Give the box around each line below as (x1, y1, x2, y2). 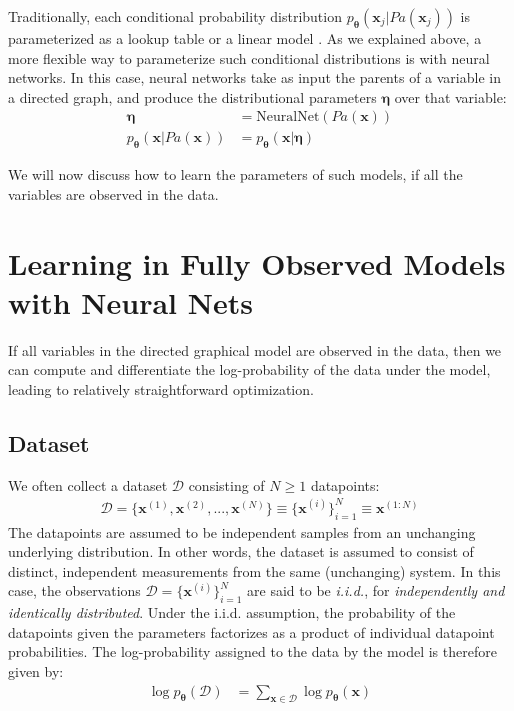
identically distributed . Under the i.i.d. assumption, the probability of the (8, 602, 456, 623)
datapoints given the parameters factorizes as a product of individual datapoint (8, 621, 495, 642)
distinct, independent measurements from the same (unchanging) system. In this (8, 560, 501, 581)
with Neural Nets (8, 281, 253, 322)
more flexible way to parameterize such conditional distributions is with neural (8, 47, 490, 68)
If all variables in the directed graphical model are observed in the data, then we (8, 339, 502, 360)
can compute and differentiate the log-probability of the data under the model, (8, 359, 491, 380)
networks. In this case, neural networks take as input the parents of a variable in (8, 67, 501, 88)
